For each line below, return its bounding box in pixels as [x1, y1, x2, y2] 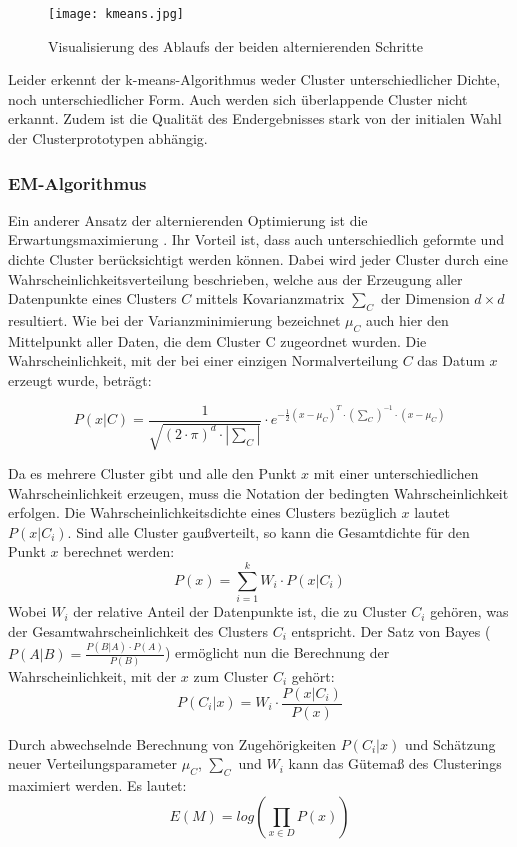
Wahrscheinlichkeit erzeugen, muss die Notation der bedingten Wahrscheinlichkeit [8, 482, 509, 503]
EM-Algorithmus [8, 170, 147, 195]
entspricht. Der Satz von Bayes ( [291, 620, 491, 641]
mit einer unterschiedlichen [313, 463, 479, 484]
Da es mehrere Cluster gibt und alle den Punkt [8, 463, 297, 484]
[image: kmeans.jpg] [48, 7, 185, 21]
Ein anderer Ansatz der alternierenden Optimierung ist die [8, 209, 368, 230]
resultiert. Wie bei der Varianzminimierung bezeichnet [8, 310, 341, 331]
